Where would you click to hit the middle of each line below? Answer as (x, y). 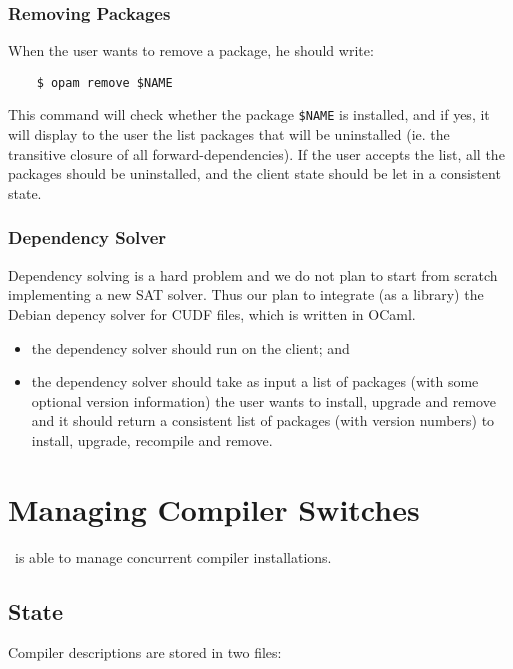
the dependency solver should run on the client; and (190, 347)
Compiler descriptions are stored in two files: (145, 652)
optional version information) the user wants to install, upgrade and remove (263, 400)
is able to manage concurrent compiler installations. (173, 556)
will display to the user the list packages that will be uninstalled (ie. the (229, 134)
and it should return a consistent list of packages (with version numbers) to (263, 420)
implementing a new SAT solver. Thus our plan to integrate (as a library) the (246, 294)
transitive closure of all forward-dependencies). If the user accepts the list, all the (256, 153)
